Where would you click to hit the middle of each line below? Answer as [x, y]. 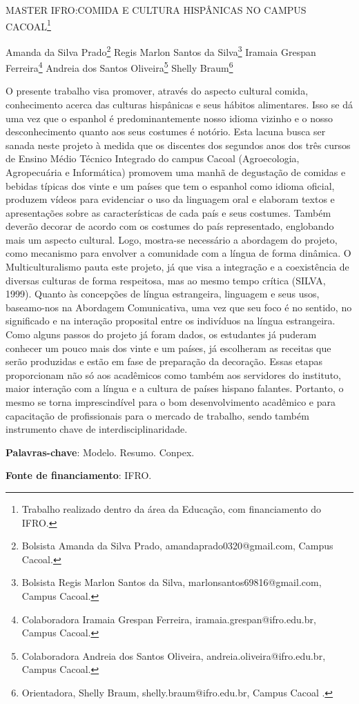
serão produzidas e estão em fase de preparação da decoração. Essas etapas [164, 361]
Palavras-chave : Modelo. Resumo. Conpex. [100, 452]
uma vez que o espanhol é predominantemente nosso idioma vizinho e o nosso [169, 118]
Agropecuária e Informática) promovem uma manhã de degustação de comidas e [176, 172]
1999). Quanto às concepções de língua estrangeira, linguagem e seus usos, [163, 294]
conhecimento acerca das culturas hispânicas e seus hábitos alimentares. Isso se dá [179, 104]
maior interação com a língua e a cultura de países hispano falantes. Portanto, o [175, 388]
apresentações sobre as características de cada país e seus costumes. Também [168, 212]
